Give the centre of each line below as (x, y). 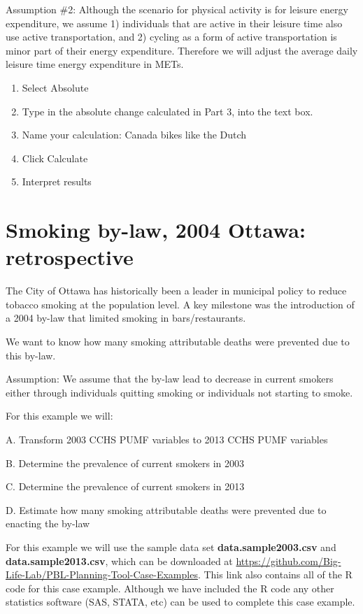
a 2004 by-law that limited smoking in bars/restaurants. (126, 318)
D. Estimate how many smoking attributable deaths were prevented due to (166, 509)
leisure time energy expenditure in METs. (95, 64)
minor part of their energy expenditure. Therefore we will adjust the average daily (182, 50)
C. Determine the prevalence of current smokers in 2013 (125, 486)
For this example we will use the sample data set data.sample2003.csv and (171, 547)
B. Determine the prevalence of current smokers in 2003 (125, 463)
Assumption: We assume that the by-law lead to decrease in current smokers (170, 379)
